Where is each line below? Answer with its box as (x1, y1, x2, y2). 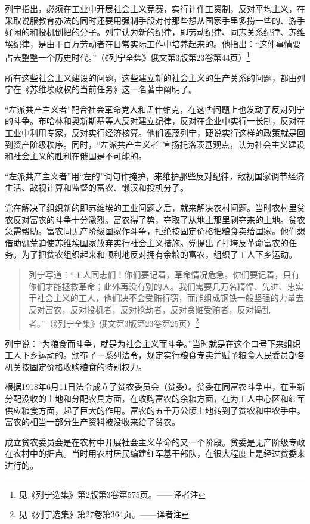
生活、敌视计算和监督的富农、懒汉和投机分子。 (5, 181, 188, 194)
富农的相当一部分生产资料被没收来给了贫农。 (5, 416, 180, 428)
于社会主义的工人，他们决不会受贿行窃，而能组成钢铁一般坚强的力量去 (28, 292, 304, 304)
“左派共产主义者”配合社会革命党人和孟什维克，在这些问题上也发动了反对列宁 (5, 103, 305, 115)
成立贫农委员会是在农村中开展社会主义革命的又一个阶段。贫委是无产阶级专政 (5, 435, 305, 448)
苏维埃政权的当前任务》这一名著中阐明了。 (29, 83, 197, 95)
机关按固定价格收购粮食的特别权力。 (5, 360, 147, 373)
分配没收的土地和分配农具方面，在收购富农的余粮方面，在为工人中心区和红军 (5, 392, 305, 404)
